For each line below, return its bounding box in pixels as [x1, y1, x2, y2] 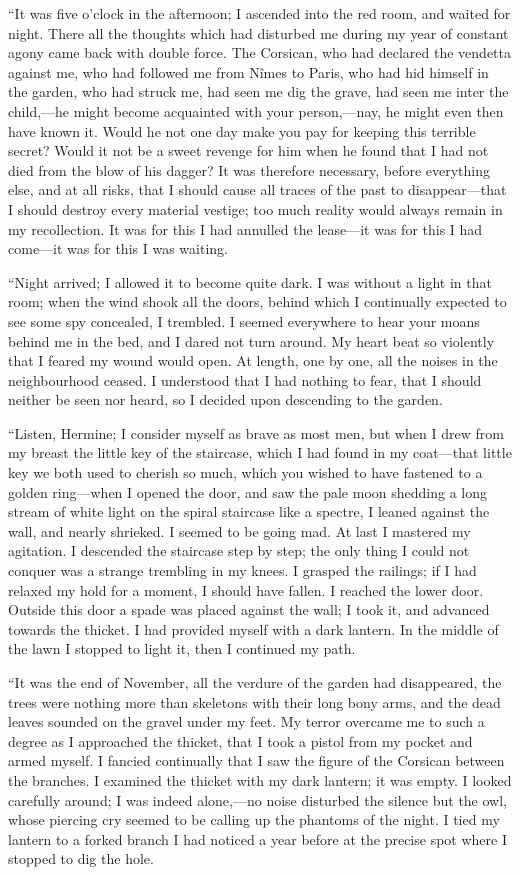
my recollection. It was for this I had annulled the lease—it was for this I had [8, 218, 483, 239]
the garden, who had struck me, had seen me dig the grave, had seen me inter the [8, 81, 509, 102]
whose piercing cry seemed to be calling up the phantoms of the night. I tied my [8, 809, 500, 830]
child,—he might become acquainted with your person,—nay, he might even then [8, 100, 504, 121]
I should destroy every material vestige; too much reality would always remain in [8, 198, 503, 219]
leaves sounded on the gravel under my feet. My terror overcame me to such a [8, 711, 485, 732]
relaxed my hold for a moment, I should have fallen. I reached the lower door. [8, 579, 484, 600]
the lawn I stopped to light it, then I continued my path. [8, 638, 356, 659]
